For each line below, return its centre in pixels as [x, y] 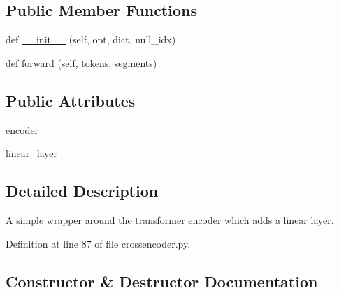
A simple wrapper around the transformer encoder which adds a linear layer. [170, 219]
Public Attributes [71, 100]
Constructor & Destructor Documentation [162, 281]
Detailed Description [82, 191]
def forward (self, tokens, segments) [81, 62]
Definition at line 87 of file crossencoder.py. [98, 243]
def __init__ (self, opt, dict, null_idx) [91, 39]
